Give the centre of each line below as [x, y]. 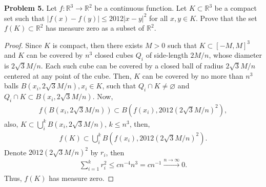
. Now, [103, 96]
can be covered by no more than [193, 75]
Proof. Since [23, 45]
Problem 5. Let [30, 8]
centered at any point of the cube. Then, [68, 75]
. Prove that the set [227, 18]
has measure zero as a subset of [95, 28]
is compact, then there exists [98, 45]
